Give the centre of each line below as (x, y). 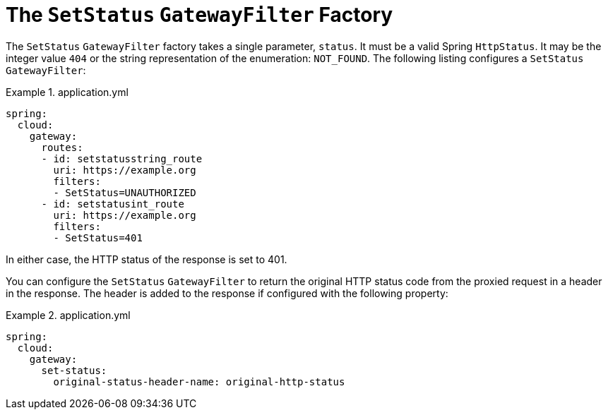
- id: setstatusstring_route (122, 158)
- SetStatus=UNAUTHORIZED (125, 192)
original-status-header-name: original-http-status (199, 381)
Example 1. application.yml (67, 92)
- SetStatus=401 (98, 237)
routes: (62, 147)
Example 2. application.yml (68, 315)
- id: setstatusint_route (113, 204)
